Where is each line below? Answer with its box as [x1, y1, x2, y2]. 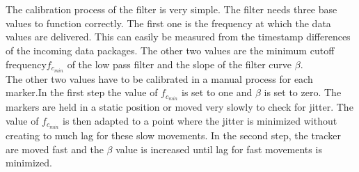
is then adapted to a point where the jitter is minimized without [63, 113, 337, 127]
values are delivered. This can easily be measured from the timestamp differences [6, 29, 351, 44]
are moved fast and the [6, 141, 104, 156]
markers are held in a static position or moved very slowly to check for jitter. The [6, 100, 353, 114]
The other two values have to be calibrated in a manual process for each [6, 71, 313, 86]
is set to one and [181, 85, 253, 100]
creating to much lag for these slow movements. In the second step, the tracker [6, 128, 341, 143]
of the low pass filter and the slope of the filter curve [67, 56, 292, 71]
